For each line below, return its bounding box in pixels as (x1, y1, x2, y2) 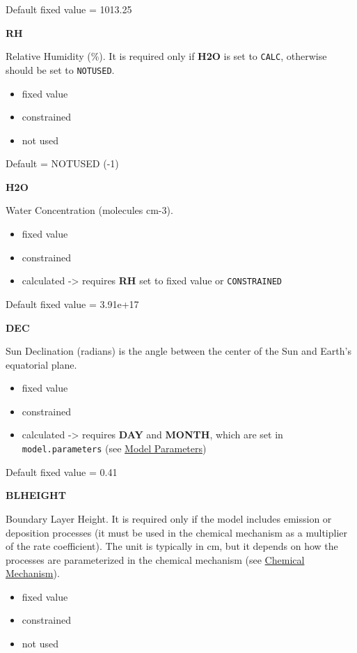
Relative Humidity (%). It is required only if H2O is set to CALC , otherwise (6, 49, 327, 63)
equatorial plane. (6, 357, 77, 371)
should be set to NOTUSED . (6, 62, 115, 77)
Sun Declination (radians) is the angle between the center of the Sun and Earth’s (6, 344, 351, 358)
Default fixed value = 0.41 (6, 464, 118, 479)
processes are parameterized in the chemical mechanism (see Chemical (6, 552, 305, 567)
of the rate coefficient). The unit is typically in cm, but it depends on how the (6, 539, 338, 553)
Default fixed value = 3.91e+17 (6, 296, 139, 311)
